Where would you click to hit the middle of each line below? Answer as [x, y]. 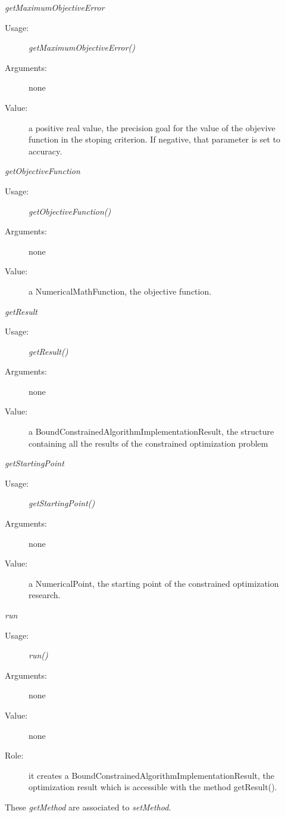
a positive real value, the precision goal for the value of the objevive [152, 127]
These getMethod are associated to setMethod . [88, 807]
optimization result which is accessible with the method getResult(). [153, 787]
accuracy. [46, 151]
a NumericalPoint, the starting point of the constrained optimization [154, 583]
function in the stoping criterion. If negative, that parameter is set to [155, 139]
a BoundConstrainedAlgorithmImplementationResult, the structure [151, 431]
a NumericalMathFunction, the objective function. [120, 291]
